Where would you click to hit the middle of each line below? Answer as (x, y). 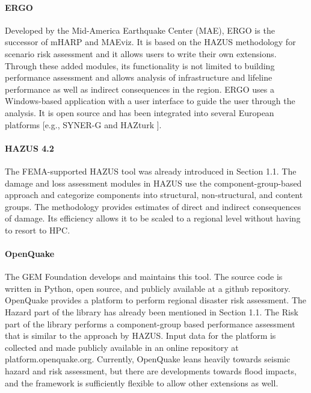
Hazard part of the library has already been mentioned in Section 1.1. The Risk (152, 312)
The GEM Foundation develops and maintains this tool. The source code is (144, 277)
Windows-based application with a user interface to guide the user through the (150, 101)
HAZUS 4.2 (29, 148)
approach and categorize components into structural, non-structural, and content (154, 195)
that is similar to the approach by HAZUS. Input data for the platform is (140, 336)
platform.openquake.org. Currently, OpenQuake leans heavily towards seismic (148, 359)
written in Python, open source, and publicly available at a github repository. (148, 288)
